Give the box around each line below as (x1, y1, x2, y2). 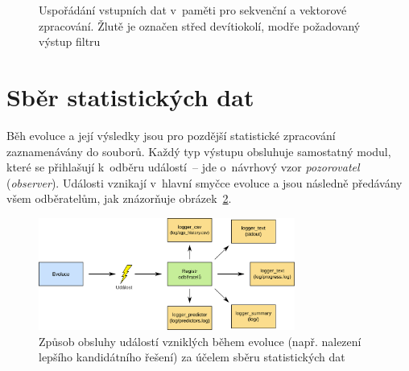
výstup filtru (39, 33, 101, 50)
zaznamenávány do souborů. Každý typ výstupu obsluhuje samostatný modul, (6, 142, 391, 159)
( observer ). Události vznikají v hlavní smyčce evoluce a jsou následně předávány (6, 174, 403, 191)
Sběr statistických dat (6, 80, 254, 113)
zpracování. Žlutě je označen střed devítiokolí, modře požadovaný (39, 17, 361, 34)
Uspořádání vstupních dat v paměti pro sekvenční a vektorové (39, 2, 347, 18)
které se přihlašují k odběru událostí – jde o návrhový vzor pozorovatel (6, 159, 360, 175)
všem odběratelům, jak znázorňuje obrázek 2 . (6, 190, 232, 207)
